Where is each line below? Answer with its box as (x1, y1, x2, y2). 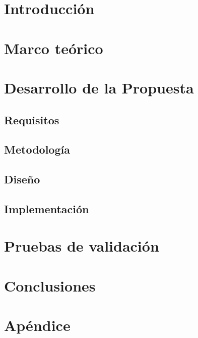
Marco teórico (4, 37, 103, 58)
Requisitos (4, 112, 59, 127)
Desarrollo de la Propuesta (4, 77, 194, 98)
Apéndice (4, 315, 71, 335)
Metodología (4, 141, 70, 157)
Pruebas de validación (4, 235, 159, 256)
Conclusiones (4, 275, 96, 296)
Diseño (4, 171, 40, 187)
